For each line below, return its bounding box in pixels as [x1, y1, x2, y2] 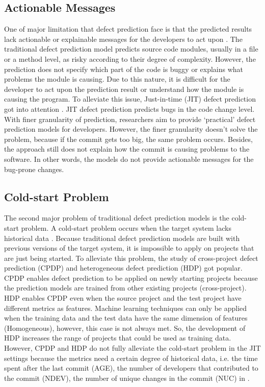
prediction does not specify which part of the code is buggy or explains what [4, 63, 244, 74]
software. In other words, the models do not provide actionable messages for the [4, 153, 254, 164]
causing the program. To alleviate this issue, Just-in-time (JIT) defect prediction [4, 93, 256, 104]
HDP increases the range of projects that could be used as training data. [4, 332, 231, 343]
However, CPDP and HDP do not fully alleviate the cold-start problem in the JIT [4, 343, 261, 353]
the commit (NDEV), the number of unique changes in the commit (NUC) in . [4, 372, 250, 383]
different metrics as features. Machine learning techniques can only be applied [4, 302, 247, 313]
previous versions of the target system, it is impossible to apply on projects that [4, 243, 254, 253]
